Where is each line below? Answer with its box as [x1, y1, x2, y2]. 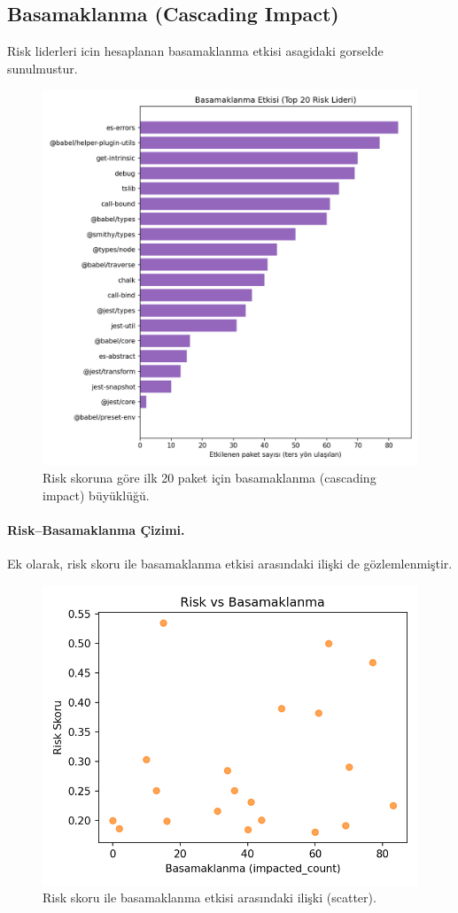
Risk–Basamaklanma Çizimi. [7, 520, 185, 538]
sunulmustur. [7, 58, 78, 77]
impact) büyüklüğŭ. [43, 485, 150, 504]
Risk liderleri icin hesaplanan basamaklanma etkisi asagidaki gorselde [7, 42, 384, 60]
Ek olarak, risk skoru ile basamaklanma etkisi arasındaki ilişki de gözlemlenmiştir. [7, 553, 453, 572]
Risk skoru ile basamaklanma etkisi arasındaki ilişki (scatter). [43, 888, 376, 907]
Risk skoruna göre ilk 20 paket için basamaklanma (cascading [43, 468, 376, 486]
